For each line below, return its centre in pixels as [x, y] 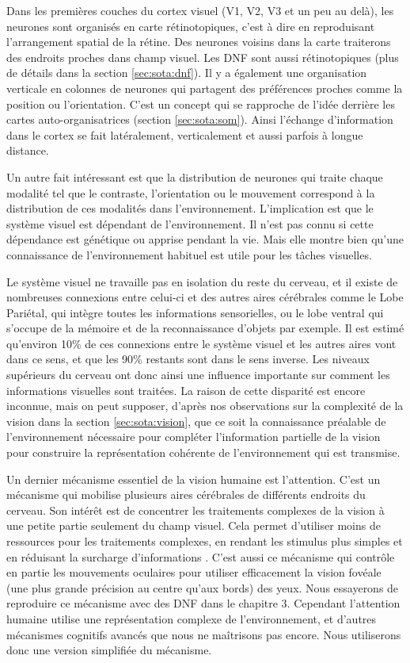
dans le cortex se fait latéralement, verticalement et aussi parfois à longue [185, 134]
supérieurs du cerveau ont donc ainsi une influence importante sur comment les [198, 375]
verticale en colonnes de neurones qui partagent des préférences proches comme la [205, 88]
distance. [28, 150]
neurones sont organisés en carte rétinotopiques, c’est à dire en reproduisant [191, 26]
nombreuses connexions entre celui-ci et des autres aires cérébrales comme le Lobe [205, 297]
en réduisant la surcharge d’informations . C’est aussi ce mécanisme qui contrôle [201, 556]
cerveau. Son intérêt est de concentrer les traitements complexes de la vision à [196, 510]
